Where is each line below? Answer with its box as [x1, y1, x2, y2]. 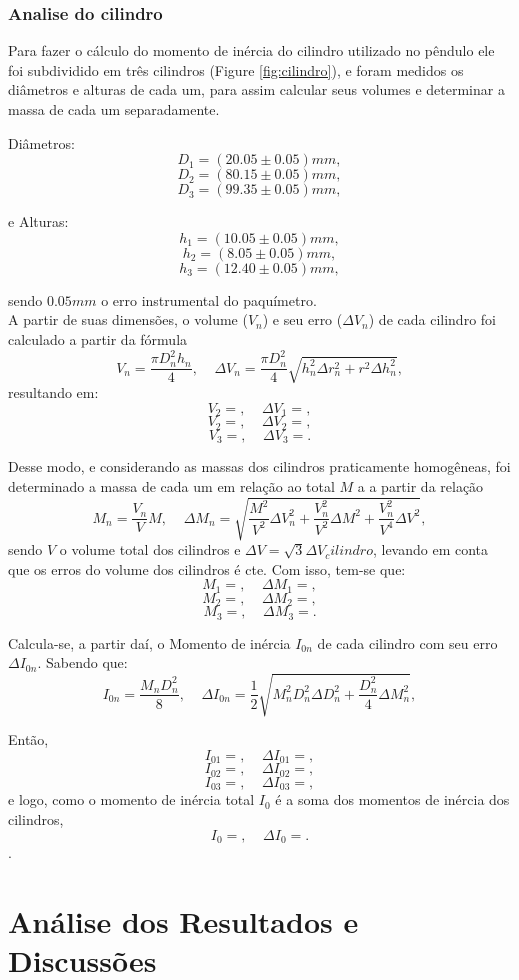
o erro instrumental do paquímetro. [101, 289, 317, 310]
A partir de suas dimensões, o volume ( [8, 309, 248, 330]
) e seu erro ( [262, 309, 343, 330]
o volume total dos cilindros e [59, 539, 241, 560]
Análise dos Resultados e [8, 900, 359, 941]
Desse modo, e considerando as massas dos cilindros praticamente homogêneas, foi [8, 456, 511, 477]
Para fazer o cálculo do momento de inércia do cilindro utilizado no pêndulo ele [8, 40, 495, 61]
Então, [8, 729, 49, 750]
